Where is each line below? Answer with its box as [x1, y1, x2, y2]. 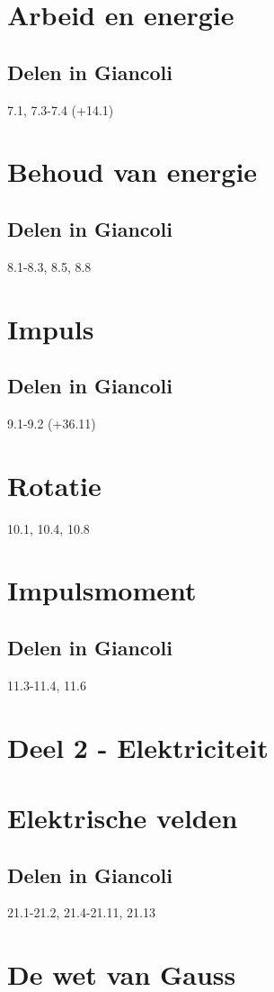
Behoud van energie [7, 153, 258, 190]
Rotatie [7, 466, 102, 503]
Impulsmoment [7, 572, 197, 609]
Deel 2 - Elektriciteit [7, 728, 269, 765]
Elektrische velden [7, 798, 238, 835]
